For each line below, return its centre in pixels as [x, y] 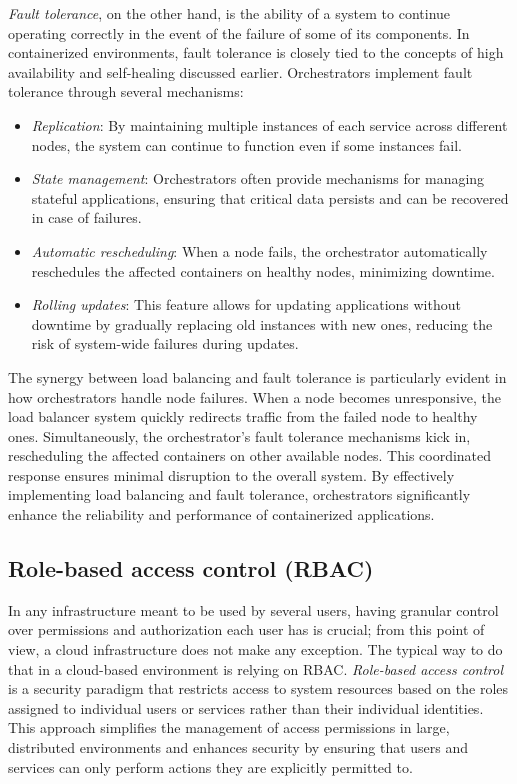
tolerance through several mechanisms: [126, 91]
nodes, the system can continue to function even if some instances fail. [246, 144]
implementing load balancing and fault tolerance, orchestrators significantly [239, 494]
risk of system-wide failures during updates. [165, 343]
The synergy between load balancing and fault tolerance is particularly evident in [257, 376]
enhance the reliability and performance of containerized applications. [221, 514]
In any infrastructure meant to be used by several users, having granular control [253, 609]
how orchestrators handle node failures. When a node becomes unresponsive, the [254, 396]
